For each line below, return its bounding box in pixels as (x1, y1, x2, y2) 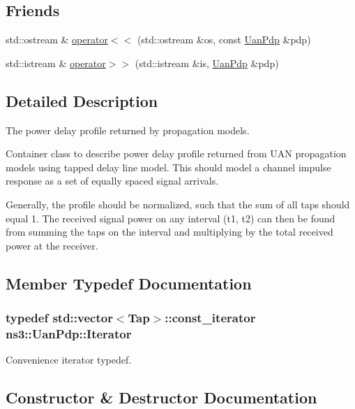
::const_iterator (165, 309, 256, 327)
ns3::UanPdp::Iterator (6, 324, 132, 342)
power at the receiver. (6, 238, 98, 252)
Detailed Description (6, 89, 158, 111)
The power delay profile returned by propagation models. (6, 122, 250, 137)
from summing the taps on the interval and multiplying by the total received (6, 224, 333, 239)
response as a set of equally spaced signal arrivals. (6, 173, 219, 188)
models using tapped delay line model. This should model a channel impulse (6, 159, 331, 174)
